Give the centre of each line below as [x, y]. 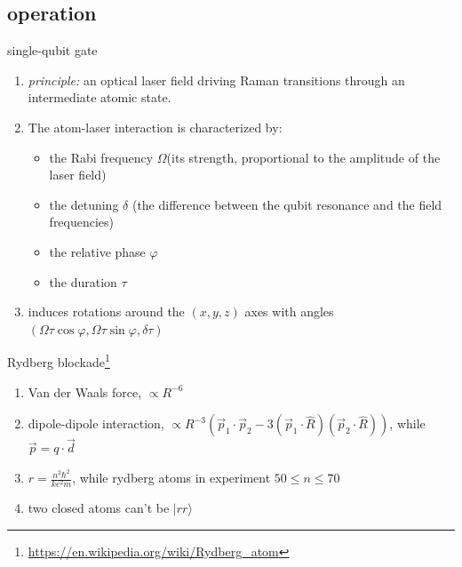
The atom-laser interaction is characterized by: [155, 127]
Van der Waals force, [85, 391]
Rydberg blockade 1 [59, 360]
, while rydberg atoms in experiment [171, 478]
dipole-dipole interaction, [96, 423]
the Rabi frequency [101, 157]
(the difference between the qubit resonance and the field [287, 204]
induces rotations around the [106, 311]
